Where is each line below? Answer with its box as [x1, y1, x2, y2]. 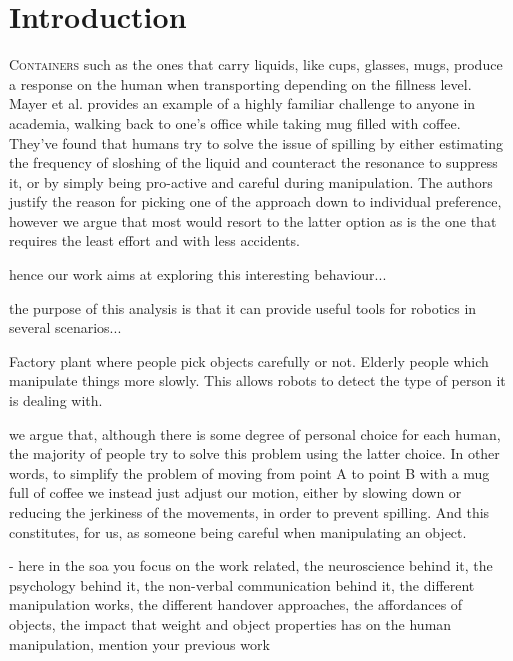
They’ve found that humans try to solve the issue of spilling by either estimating [9, 132, 504, 153]
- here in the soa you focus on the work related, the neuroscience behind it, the [9, 555, 493, 576]
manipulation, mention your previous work [9, 633, 270, 654]
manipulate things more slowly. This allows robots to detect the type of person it [9, 370, 506, 391]
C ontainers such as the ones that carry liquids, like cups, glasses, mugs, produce [9, 54, 503, 75]
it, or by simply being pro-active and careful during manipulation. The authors [9, 171, 493, 192]
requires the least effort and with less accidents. [9, 230, 300, 251]
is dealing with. [9, 390, 103, 411]
